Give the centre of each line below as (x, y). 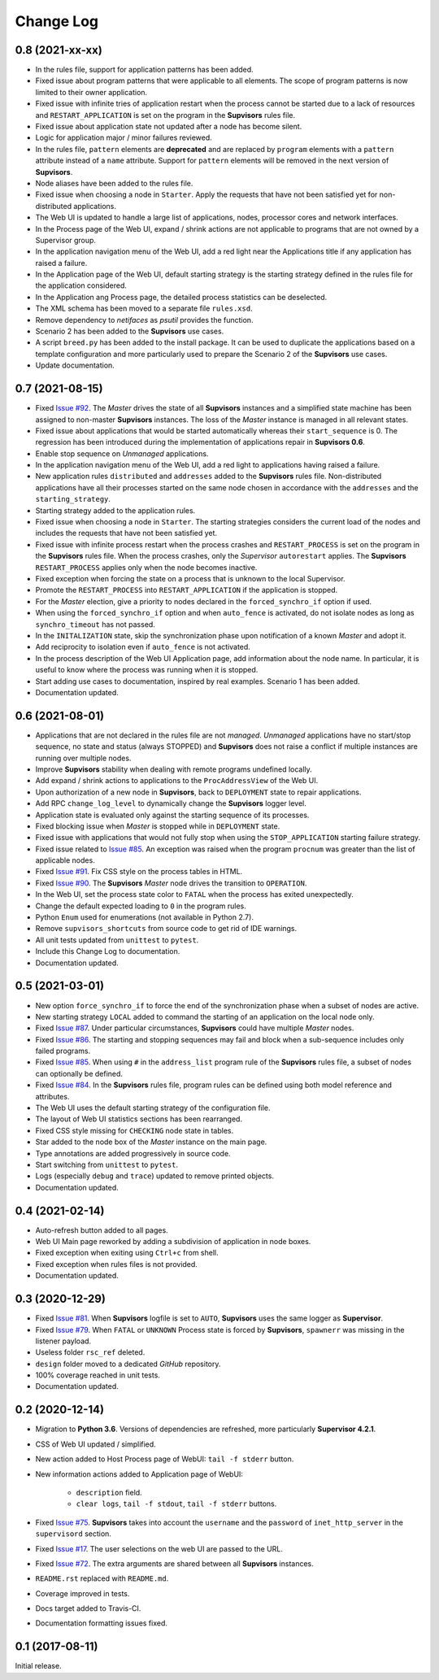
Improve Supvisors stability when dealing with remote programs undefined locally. (174, 769)
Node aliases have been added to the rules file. (114, 183)
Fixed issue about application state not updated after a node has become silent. (169, 127)
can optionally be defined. (79, 1073)
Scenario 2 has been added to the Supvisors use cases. (130, 331)
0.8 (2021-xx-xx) (59, 50)
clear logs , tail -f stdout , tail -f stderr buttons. (176, 1504)
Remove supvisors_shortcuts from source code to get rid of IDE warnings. (166, 929)
